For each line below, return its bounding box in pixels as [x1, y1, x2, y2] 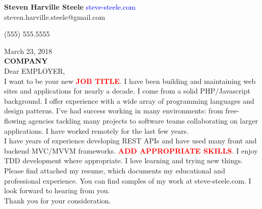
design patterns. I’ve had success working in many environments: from [4, 105, 223, 116]
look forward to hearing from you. [4, 185, 110, 196]
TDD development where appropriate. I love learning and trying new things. [4, 155, 243, 166]
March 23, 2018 [4, 45, 53, 56]
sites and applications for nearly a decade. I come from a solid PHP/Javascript [4, 85, 250, 96]
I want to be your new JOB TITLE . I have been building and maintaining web [4, 75, 256, 86]
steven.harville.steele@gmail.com [4, 11, 106, 22]
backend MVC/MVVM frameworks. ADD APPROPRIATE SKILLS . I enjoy [4, 145, 258, 156]
